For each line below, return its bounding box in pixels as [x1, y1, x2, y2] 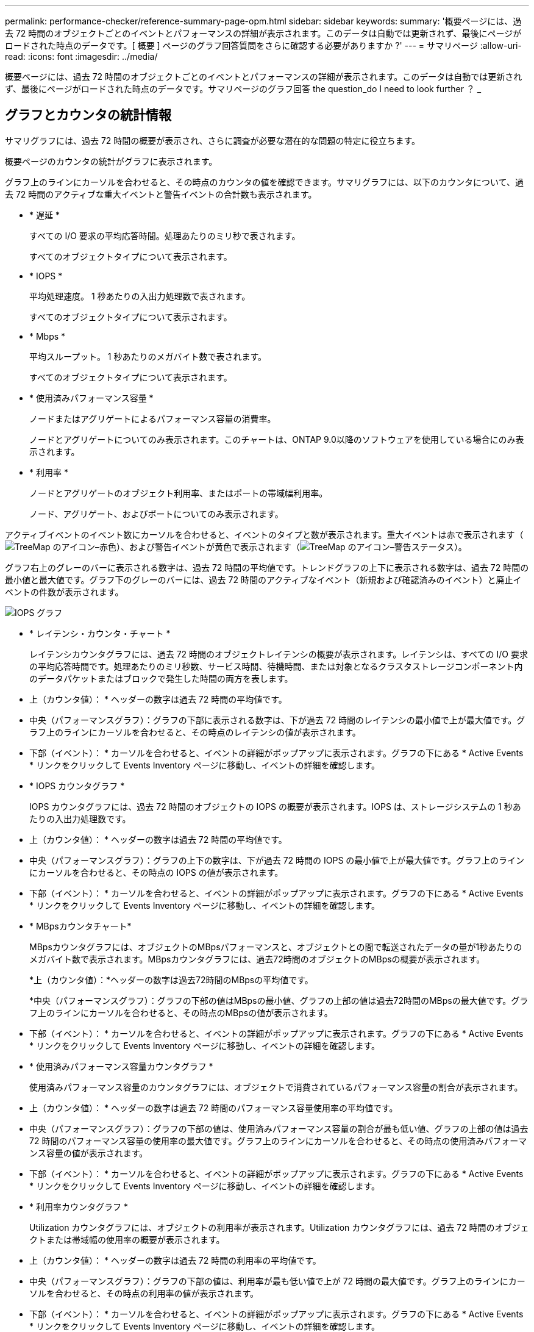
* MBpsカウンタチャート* [29, 920, 132, 931]
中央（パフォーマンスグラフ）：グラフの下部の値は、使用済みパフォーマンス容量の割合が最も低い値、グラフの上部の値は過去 [29, 1123, 529, 1134]
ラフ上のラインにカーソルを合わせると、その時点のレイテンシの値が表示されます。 [29, 726, 361, 737]
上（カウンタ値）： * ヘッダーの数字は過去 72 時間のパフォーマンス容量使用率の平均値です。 [29, 1102, 398, 1113]
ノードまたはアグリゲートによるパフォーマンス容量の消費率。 [29, 413, 276, 424]
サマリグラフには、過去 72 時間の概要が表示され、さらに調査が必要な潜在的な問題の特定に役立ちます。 [5, 135, 421, 146]
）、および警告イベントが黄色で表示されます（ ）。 [116, 541, 467, 552]
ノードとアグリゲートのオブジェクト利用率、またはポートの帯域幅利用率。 [29, 487, 328, 498]
